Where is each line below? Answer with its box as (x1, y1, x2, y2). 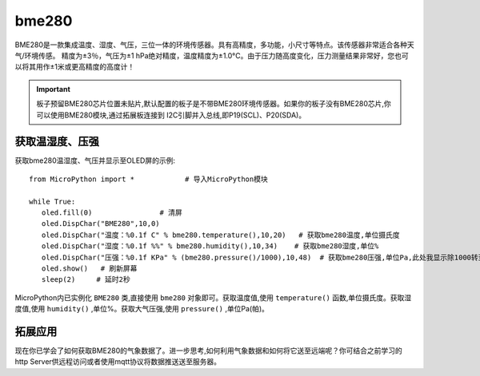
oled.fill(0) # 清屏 (41, 208, 183, 217)
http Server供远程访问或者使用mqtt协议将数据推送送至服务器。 (14, 357, 222, 366)
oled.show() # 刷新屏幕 (41, 263, 138, 273)
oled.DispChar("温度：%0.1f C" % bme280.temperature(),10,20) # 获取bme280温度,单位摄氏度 (41, 230, 400, 239)
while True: (29, 196, 76, 206)
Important (36, 84, 71, 93)
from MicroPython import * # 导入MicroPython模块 (29, 174, 268, 184)
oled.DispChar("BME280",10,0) (41, 220, 160, 228)
